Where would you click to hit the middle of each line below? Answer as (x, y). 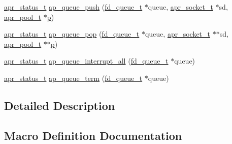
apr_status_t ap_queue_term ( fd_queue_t (73, 78)
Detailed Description (60, 105)
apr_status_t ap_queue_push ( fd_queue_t (73, 7)
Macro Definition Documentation (93, 135)
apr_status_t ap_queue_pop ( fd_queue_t (72, 34)
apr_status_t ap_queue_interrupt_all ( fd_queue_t (86, 61)
